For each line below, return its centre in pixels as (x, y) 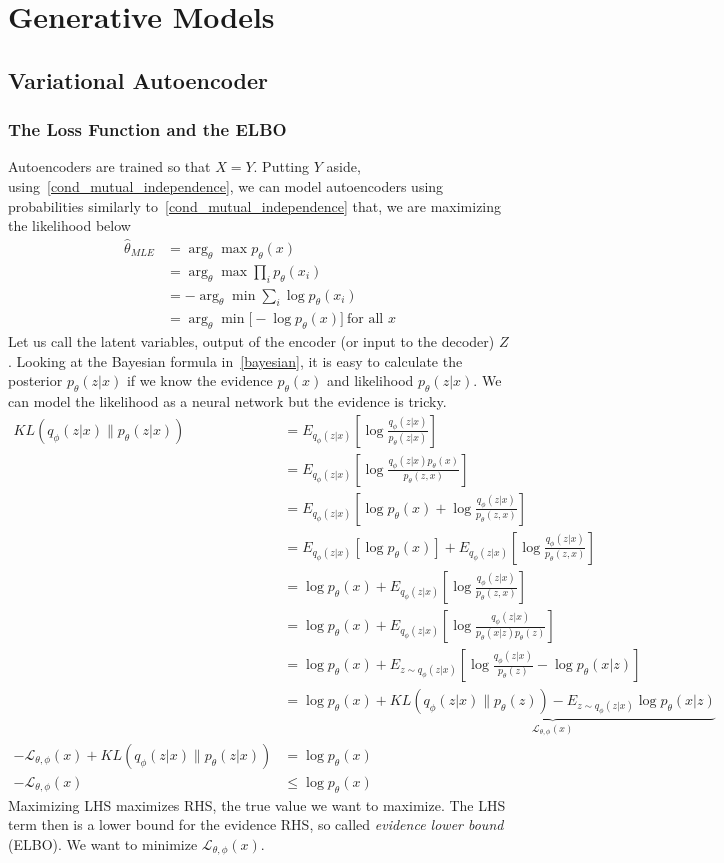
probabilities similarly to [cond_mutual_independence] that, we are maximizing (255, 205)
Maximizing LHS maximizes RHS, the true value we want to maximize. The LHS (257, 804)
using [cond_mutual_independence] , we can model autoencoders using (226, 185)
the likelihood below (69, 225)
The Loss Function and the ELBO (147, 129)
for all (365, 319)
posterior (35, 380)
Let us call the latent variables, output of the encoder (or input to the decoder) (251, 341)
